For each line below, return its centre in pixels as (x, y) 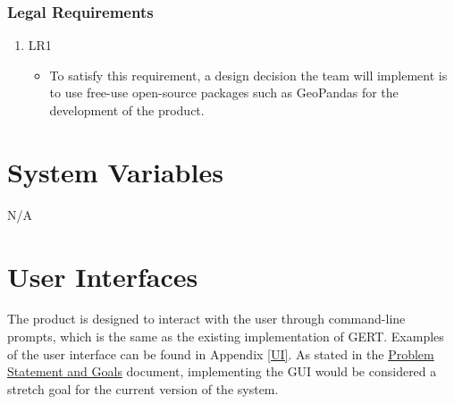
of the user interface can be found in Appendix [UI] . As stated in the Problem (221, 353)
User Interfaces (103, 276)
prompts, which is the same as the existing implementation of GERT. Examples (226, 337)
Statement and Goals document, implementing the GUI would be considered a (222, 371)
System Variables (115, 171)
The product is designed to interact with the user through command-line (206, 319)
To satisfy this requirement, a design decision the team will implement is (248, 75)
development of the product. (127, 110)
